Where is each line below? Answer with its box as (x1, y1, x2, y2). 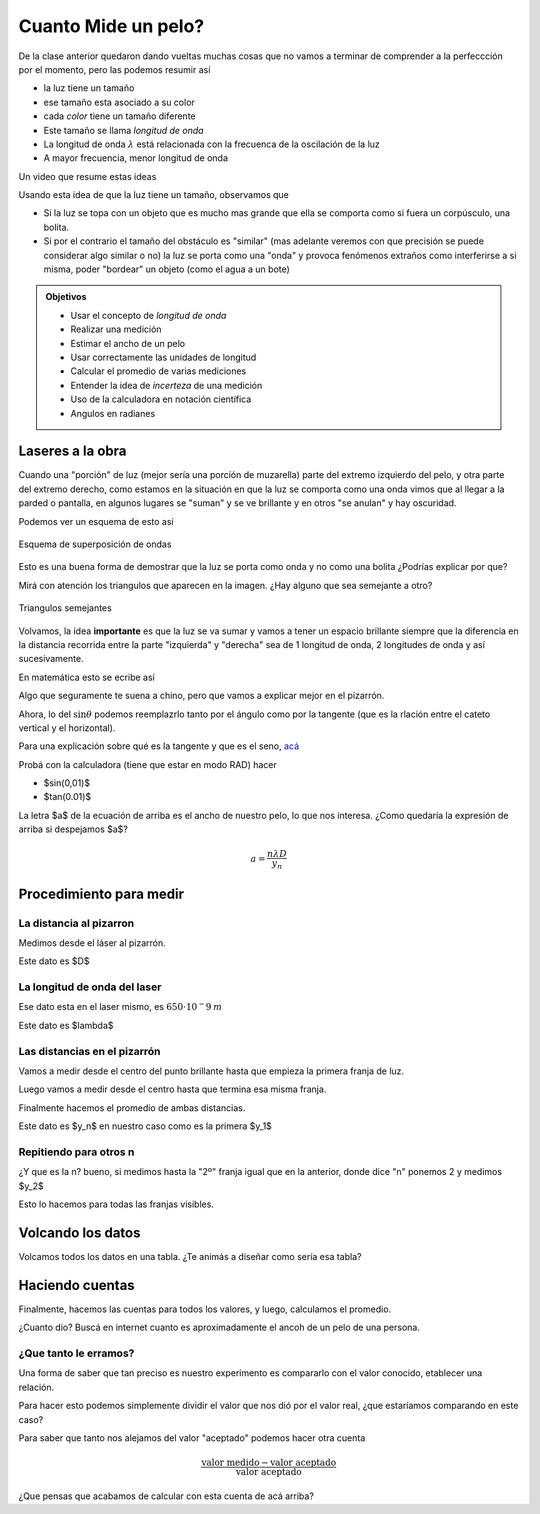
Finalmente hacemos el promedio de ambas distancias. (18, 1101, 246, 1114)
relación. (18, 1381, 55, 1393)
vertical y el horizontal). (18, 721, 116, 734)
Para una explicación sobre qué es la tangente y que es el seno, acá (18, 740, 300, 752)
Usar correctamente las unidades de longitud (70, 351, 257, 363)
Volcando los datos (18, 1224, 141, 1241)
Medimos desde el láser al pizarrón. (18, 936, 167, 949)
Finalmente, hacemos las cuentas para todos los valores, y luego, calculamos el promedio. (18, 1303, 392, 1315)
